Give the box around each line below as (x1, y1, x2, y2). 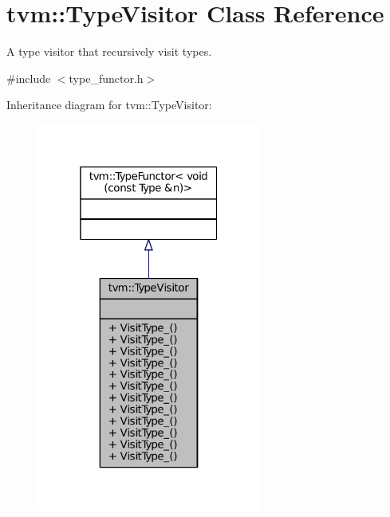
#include (6, 69, 51, 86)
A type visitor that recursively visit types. (6, 43, 212, 60)
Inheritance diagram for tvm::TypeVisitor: (6, 96, 212, 113)
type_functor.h (69, 69, 144, 86)
